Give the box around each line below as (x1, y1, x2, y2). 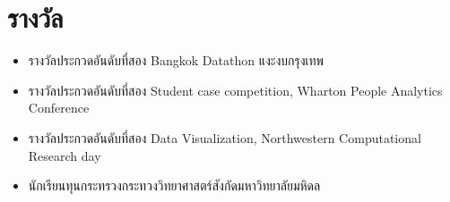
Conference (28, 98, 90, 117)
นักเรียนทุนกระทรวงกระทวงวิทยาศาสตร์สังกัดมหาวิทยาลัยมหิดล (28, 176, 321, 195)
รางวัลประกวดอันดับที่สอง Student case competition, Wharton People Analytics (28, 80, 443, 99)
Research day (28, 146, 101, 164)
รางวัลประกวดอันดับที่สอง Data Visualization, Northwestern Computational (28, 128, 421, 147)
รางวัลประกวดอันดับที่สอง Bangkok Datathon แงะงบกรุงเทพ (28, 51, 325, 70)
